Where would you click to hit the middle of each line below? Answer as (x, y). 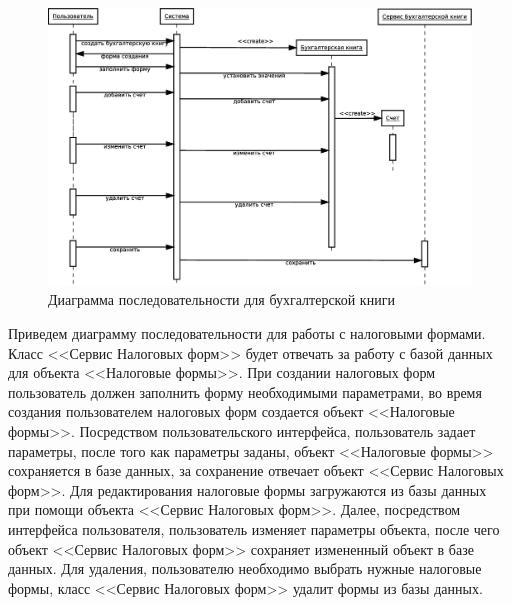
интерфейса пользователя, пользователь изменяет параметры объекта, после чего (254, 528)
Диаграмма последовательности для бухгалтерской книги (221, 299)
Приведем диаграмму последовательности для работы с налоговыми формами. (247, 333)
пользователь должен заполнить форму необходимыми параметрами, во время (245, 391)
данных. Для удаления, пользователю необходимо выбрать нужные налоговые (245, 568)
